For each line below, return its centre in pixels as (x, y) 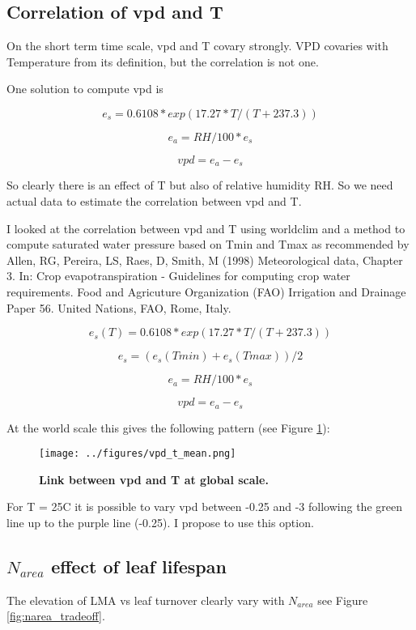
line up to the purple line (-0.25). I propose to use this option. (160, 523)
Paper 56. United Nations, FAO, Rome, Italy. (119, 307)
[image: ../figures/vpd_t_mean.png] (138, 454)
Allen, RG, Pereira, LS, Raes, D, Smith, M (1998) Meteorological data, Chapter (205, 260)
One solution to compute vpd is (85, 89)
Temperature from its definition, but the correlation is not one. (163, 61)
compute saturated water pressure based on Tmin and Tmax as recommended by (208, 244)
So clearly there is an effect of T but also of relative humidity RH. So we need (200, 185)
